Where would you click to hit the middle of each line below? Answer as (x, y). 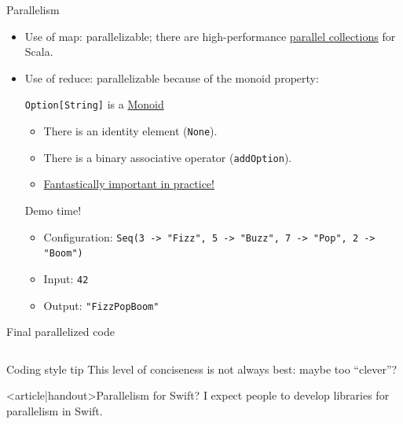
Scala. (39, 52)
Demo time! (53, 210)
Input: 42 (66, 278)
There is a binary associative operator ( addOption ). (168, 157)
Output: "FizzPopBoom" (101, 305)
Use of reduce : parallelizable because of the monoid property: (172, 77)
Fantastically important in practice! (129, 184)
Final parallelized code (60, 332)
